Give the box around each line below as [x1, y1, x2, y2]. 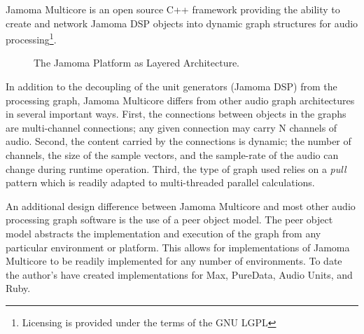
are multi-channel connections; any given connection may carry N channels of [6, 120, 337, 134]
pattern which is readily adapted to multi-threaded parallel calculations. [6, 175, 315, 190]
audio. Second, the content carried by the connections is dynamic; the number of [6, 134, 351, 148]
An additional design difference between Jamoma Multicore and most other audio [6, 198, 356, 213]
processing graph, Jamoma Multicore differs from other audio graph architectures [6, 92, 355, 107]
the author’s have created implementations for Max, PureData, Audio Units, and [6, 267, 353, 281]
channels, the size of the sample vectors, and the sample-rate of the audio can [6, 148, 339, 162]
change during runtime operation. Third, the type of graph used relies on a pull [6, 161, 346, 176]
